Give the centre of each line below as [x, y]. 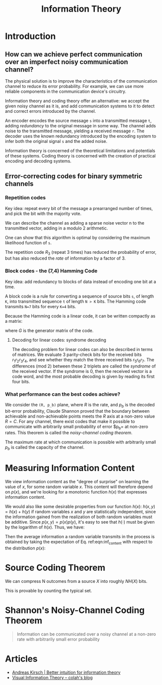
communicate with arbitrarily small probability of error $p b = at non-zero [77, 427]
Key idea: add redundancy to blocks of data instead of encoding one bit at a [81, 281]
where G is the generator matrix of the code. [49, 330]
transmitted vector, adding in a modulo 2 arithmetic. [56, 228]
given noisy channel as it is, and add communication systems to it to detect [80, 106]
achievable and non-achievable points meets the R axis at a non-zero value [80, 416]
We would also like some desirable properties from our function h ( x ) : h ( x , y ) [80, 507]
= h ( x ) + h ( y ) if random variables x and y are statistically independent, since [81, 512]
